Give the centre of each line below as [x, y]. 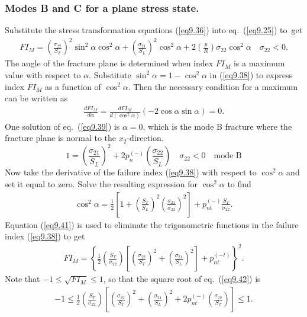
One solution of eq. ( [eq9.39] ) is [62, 126]
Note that [22, 279]
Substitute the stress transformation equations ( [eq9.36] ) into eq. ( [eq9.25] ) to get [154, 30]
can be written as [36, 98]
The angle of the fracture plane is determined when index [109, 63]
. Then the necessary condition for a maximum [213, 86]
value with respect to [43, 74]
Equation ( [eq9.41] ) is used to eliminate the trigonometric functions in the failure [152, 224]
